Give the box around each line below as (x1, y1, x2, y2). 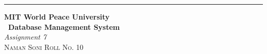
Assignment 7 (4, 31, 47, 42)
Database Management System (8, 21, 120, 32)
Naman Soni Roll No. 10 (4, 41, 84, 52)
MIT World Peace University (4, 11, 110, 22)
